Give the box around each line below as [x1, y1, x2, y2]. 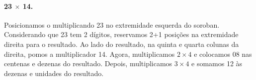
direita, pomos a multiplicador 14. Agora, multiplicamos [4, 48, 175, 59]
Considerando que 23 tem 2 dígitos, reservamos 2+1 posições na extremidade [4, 29, 239, 40]
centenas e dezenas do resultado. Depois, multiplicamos [4, 58, 172, 69]
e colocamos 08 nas [194, 48, 252, 59]
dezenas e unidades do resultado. [4, 68, 104, 78]
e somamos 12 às [191, 58, 243, 69]
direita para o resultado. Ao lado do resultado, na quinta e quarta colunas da [4, 39, 239, 49]
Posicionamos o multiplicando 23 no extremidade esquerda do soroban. [4, 19, 220, 30]
